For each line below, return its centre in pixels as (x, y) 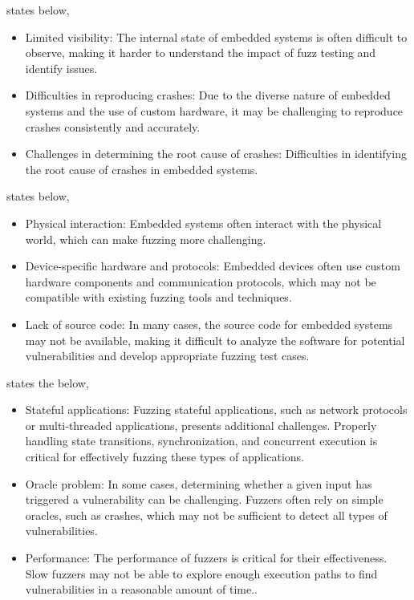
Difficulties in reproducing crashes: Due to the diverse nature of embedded (208, 95)
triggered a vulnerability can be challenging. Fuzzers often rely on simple (204, 499)
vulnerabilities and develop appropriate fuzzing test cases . (167, 356)
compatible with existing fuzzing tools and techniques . (158, 297)
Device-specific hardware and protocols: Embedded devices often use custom (213, 266)
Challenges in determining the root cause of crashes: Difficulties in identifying (216, 154)
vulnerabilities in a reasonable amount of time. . (142, 589)
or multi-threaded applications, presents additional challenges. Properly (201, 425)
